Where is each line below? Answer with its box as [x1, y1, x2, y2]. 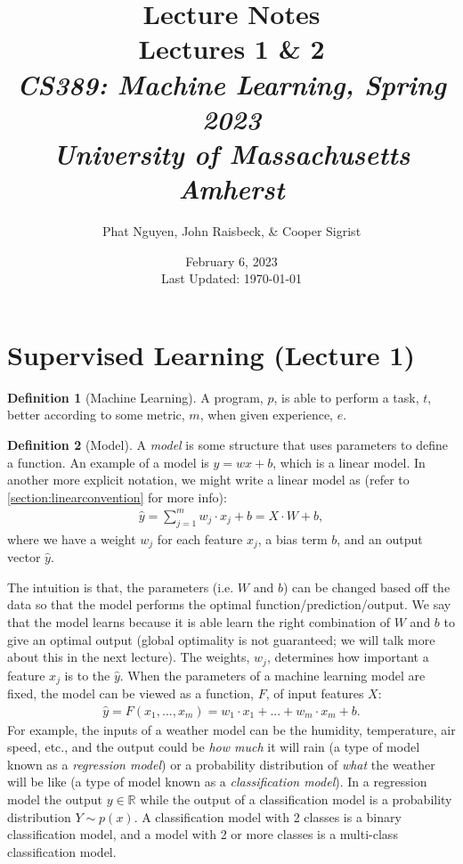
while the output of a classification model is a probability [140, 790, 452, 808]
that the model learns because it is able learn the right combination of [7, 612, 391, 631]
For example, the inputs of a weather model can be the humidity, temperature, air [7, 720, 456, 738]
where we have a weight [7, 529, 136, 548]
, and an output [337, 529, 423, 548]
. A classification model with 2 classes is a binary [134, 807, 402, 826]
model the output [7, 790, 102, 808]
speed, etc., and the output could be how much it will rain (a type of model [7, 738, 420, 756]
